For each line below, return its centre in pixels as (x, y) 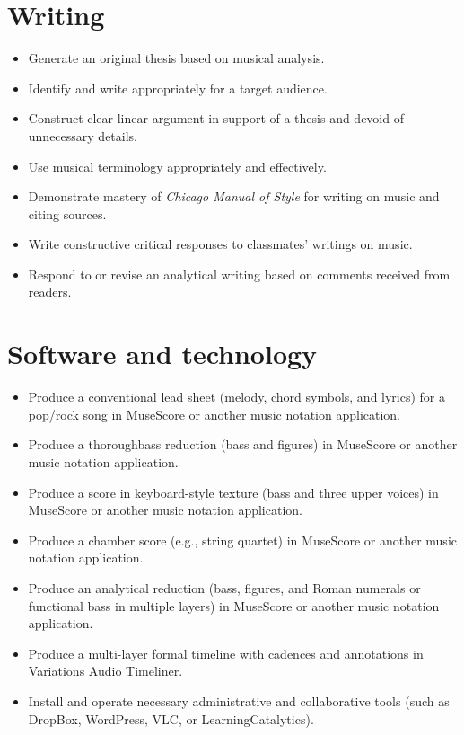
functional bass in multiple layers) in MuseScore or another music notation (234, 605)
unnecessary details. (83, 135)
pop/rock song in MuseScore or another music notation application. (214, 414)
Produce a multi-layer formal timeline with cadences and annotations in (226, 653)
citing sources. (67, 213)
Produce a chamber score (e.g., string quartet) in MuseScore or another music (242, 540)
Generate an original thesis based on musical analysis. (176, 58)
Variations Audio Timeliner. (105, 671)
